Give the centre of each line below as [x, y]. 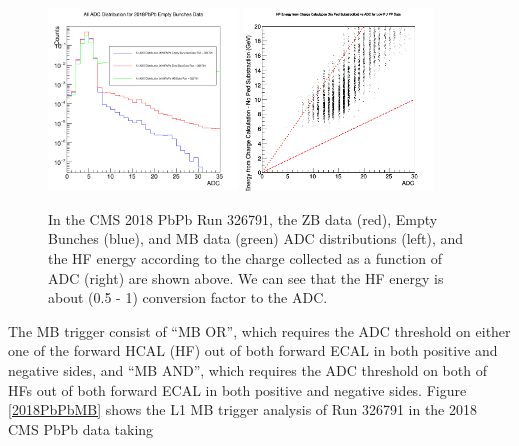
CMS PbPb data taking [81, 428]
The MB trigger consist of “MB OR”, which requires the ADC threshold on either [259, 330]
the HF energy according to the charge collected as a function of [245, 257]
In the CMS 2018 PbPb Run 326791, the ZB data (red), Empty [243, 218]
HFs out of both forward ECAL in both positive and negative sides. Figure [237, 389]
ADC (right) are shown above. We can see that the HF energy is [246, 277]
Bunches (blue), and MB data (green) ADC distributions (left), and [256, 238]
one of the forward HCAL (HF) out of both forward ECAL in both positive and [253, 350]
